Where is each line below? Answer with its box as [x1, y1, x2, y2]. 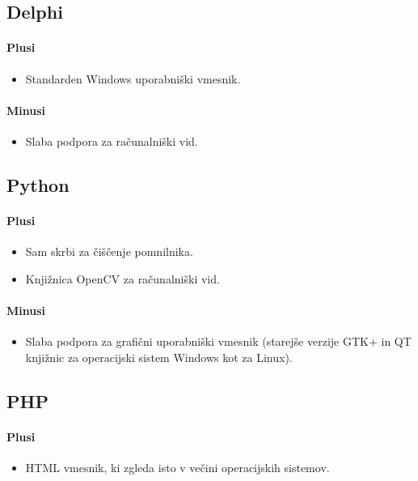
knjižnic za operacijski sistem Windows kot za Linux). [25, 348, 293, 365]
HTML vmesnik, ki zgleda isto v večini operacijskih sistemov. [25, 458, 330, 475]
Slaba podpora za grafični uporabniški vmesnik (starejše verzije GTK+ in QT [25, 333, 412, 350]
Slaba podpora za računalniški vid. [25, 132, 198, 149]
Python [6, 172, 70, 197]
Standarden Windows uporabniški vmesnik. [25, 70, 241, 87]
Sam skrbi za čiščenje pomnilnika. [25, 243, 193, 260]
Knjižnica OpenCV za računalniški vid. [25, 270, 220, 287]
